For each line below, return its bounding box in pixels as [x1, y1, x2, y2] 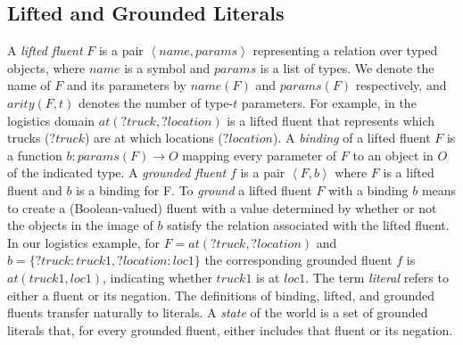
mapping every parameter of [182, 145, 337, 164]
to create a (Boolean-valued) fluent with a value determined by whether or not [7, 198, 437, 217]
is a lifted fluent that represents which [227, 111, 435, 129]
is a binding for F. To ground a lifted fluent [76, 180, 312, 199]
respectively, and [355, 76, 447, 94]
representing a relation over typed [252, 41, 438, 60]
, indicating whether [102, 267, 212, 286]
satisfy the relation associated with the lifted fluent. [167, 216, 450, 234]
